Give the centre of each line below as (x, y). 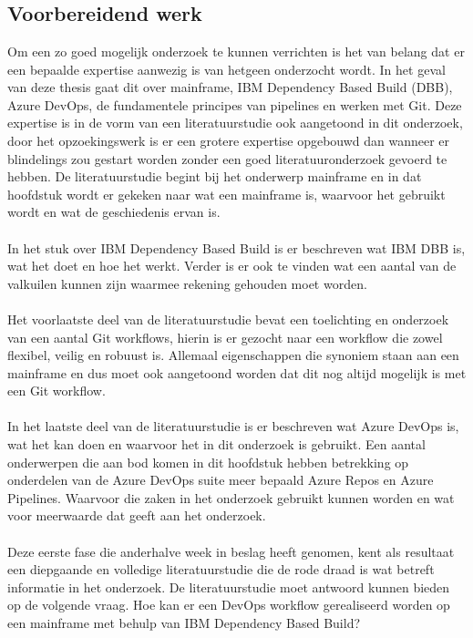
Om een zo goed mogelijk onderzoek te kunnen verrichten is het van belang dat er (236, 51)
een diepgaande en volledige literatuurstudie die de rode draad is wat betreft (221, 569)
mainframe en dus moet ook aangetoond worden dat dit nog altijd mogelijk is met (237, 372)
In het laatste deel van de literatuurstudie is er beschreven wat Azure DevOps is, (233, 426)
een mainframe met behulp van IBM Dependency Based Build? (184, 623)
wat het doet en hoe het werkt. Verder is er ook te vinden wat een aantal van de (232, 266)
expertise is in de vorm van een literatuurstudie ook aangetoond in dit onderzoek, (235, 123)
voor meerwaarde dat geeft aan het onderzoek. (137, 515)
